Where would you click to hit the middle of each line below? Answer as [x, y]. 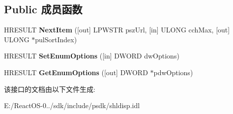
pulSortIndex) [56, 39]
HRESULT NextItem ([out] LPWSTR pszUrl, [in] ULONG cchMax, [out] [117, 30]
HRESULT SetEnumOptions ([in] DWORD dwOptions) [92, 56]
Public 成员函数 [43, 9]
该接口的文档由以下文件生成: [50, 89]
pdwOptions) [173, 72]
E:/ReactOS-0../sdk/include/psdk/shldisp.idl [72, 105]
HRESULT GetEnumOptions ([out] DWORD [76, 72]
